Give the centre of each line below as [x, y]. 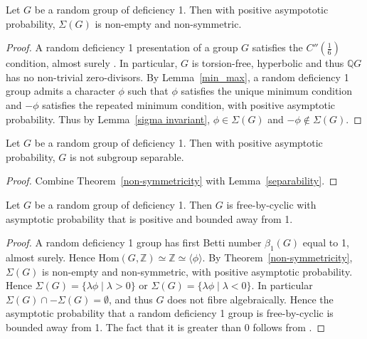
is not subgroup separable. [127, 156]
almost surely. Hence [50, 257]
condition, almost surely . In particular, [92, 63]
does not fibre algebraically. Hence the [250, 299]
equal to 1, [326, 242]
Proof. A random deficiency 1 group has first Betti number [134, 242]
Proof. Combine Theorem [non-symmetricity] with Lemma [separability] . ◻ [172, 181]
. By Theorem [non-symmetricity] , [277, 257]
